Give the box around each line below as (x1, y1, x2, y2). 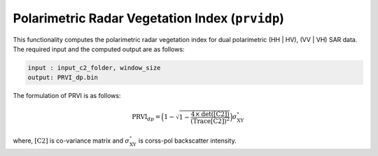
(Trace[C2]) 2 (190, 115, 230, 125)
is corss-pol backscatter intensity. (138, 136, 237, 145)
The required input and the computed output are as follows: (13, 45, 185, 53)
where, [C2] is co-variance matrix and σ (13, 136, 129, 145)
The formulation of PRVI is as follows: (13, 92, 121, 100)
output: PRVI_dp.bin (27, 73, 98, 82)
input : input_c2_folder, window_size (27, 64, 161, 71)
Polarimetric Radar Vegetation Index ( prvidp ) (13, 10, 285, 26)
